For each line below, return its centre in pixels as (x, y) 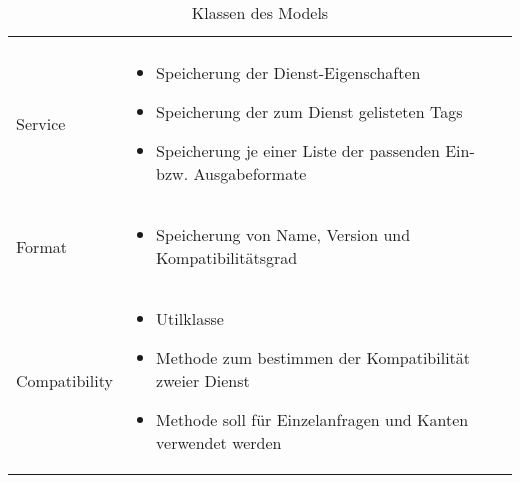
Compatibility (64, 380)
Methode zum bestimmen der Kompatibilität (313, 357)
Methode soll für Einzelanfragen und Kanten (312, 419)
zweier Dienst (203, 380)
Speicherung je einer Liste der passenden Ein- (315, 150)
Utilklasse (190, 318)
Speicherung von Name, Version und (283, 234)
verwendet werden (219, 442)
